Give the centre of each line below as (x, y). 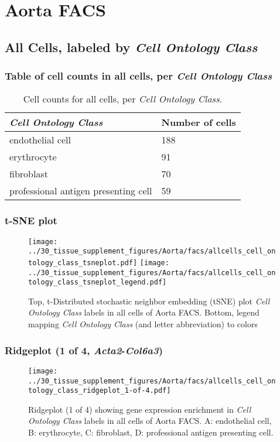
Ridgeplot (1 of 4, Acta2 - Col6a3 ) (84, 350)
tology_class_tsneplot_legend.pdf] (98, 282)
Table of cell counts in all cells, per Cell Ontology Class (139, 76)
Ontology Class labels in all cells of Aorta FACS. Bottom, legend (144, 312)
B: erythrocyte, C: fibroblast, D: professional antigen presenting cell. (151, 432)
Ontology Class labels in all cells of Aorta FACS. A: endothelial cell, (150, 421)
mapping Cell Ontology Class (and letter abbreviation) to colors (143, 324)
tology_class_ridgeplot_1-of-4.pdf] (100, 391)
